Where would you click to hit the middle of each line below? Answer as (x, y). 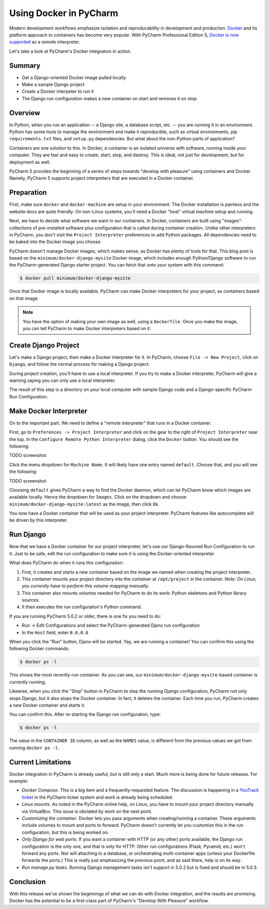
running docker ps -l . (34, 748)
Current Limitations (40, 762)
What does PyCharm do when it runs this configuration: (66, 563)
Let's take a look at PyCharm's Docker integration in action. (70, 51)
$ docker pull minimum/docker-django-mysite (75, 278)
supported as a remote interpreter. (44, 42)
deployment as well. (30, 162)
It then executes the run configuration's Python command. (82, 607)
